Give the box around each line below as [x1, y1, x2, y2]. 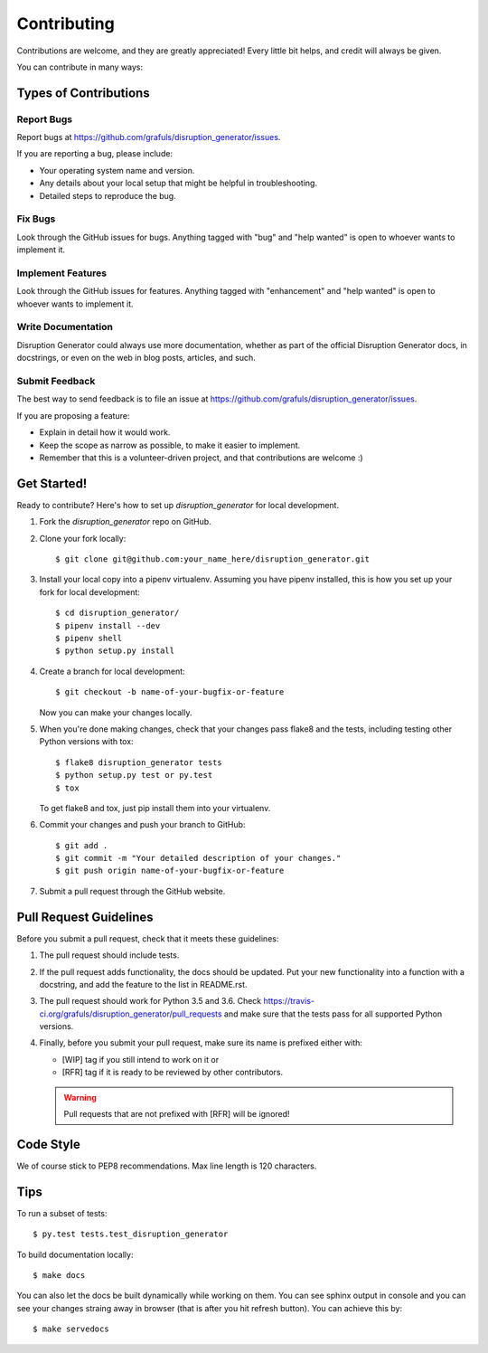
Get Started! [16, 476, 88, 491]
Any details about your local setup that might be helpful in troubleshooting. [39, 177, 318, 189]
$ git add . [55, 840, 108, 850]
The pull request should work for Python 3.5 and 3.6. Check [39, 996, 262, 1007]
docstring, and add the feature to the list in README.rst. [39, 979, 248, 989]
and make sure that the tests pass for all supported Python [223, 1008, 443, 1019]
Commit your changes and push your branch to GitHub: [39, 819, 246, 830]
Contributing [16, 14, 115, 33]
